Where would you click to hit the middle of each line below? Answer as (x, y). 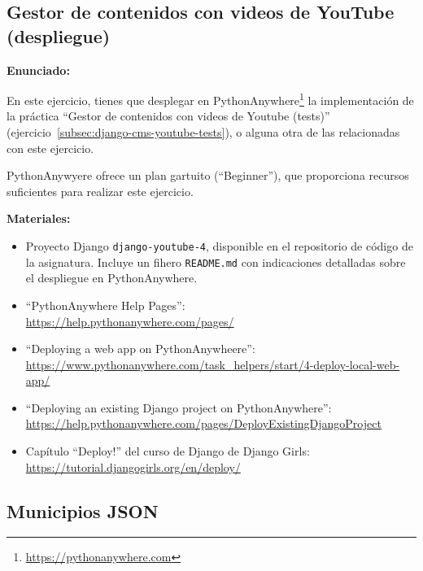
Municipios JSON (83, 510)
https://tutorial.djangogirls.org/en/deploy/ (133, 466)
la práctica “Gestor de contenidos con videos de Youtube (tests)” (168, 116)
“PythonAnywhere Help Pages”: (105, 305)
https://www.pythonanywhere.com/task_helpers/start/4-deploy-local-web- (213, 364)
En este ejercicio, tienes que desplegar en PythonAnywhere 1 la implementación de (210, 99)
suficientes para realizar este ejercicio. (100, 191)
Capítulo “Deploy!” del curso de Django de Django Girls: (168, 451)
